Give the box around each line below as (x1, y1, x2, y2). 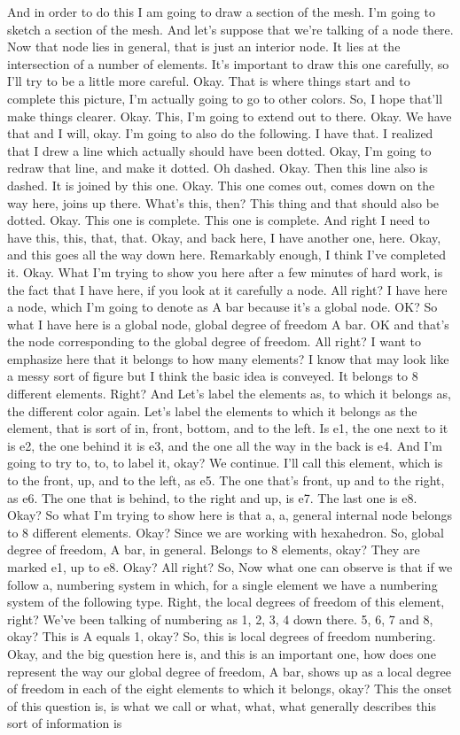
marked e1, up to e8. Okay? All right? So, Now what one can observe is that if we (7, 558, 453, 576)
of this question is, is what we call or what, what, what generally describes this (7, 696, 437, 715)
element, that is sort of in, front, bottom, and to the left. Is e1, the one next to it (7, 419, 448, 437)
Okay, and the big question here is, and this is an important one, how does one (7, 644, 436, 662)
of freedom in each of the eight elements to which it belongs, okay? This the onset (7, 679, 452, 698)
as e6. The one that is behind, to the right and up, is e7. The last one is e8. (7, 488, 417, 507)
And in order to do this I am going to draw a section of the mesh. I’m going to (7, 3, 435, 20)
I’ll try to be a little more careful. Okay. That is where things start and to (7, 72, 410, 90)
